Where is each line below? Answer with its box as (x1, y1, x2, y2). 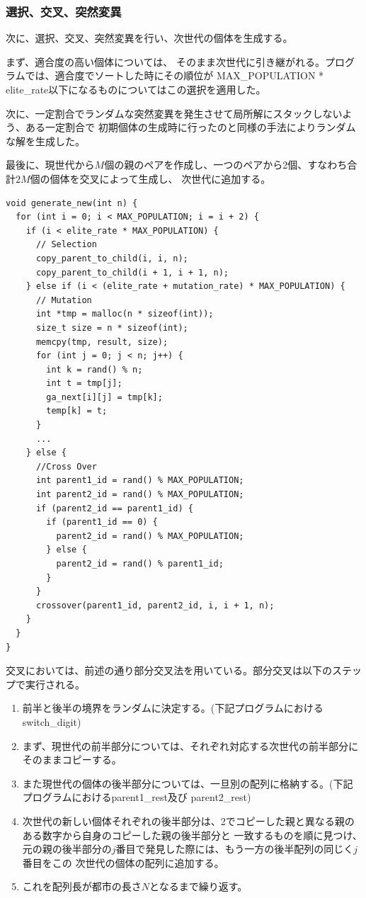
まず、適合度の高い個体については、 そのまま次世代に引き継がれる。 (6, 54, 325, 69)
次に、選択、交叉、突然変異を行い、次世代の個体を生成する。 (6, 30, 293, 45)
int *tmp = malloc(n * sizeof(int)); (35, 309, 214, 319)
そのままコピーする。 (22, 752, 122, 767)
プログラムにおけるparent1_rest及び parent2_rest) (22, 790, 251, 805)
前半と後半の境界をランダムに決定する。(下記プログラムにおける (22, 700, 324, 715)
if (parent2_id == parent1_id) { (35, 503, 193, 513)
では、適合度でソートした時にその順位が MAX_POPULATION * (25, 68, 324, 83)
